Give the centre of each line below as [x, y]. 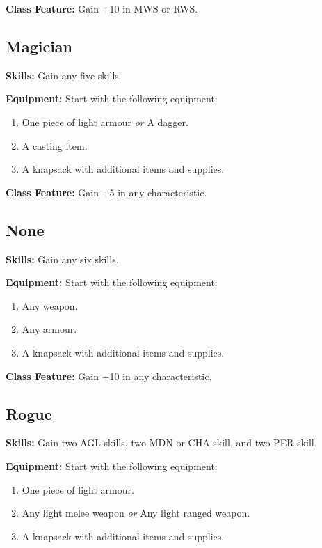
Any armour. [49, 329]
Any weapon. [50, 305]
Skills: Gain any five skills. [64, 75]
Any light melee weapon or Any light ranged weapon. [136, 513]
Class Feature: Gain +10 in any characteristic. [109, 376]
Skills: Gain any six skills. [62, 259]
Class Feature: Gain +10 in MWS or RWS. [102, 8]
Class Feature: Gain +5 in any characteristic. [106, 192]
